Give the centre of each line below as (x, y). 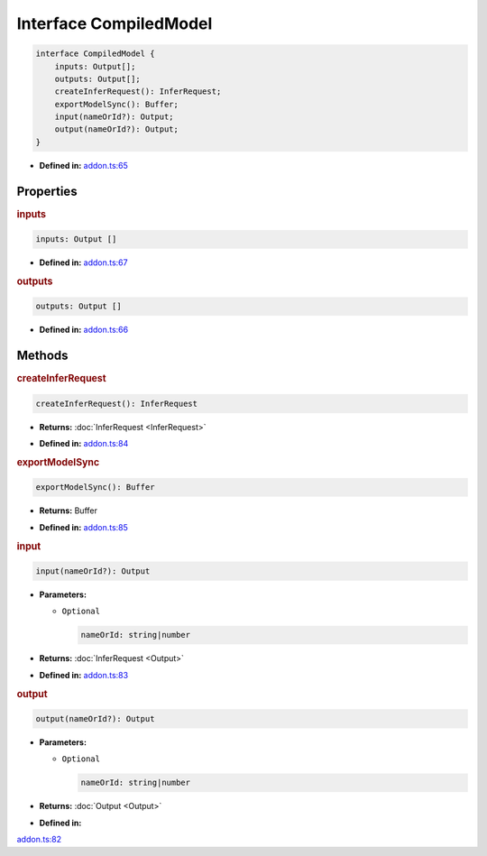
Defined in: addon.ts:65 (83, 165)
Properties (47, 191)
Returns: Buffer (69, 511)
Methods (42, 356)
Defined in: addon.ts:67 (83, 262)
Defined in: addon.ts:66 (84, 330)
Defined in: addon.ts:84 (84, 444)
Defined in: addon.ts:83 (84, 675)
